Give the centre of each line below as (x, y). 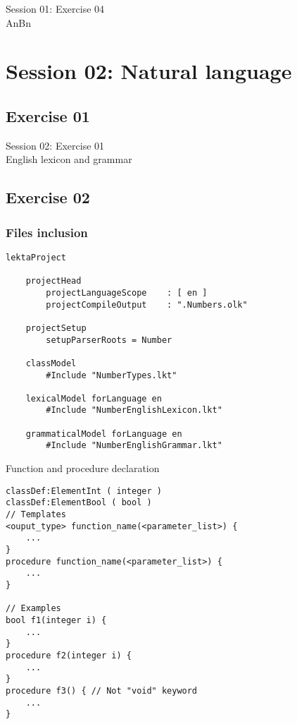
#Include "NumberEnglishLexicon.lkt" (134, 410)
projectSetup (56, 328)
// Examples (33, 609)
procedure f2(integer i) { (69, 655)
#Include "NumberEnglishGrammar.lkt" (134, 446)
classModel (51, 363)
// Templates (36, 515)
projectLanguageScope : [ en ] (127, 292)
